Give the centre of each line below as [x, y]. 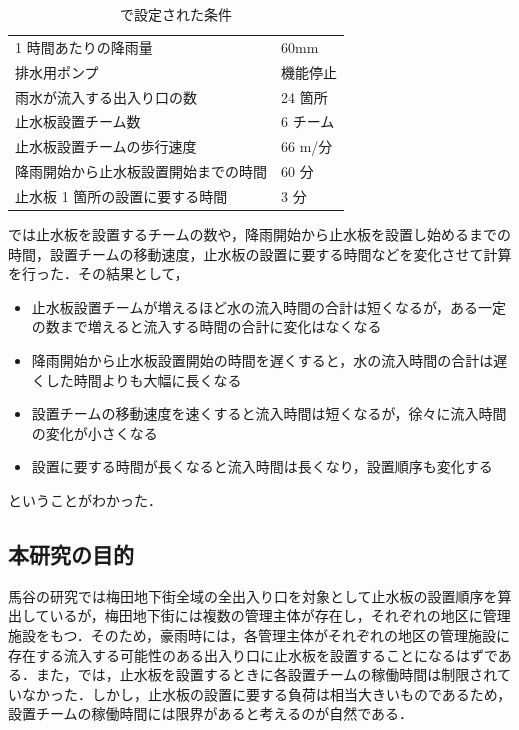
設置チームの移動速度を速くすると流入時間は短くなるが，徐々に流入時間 [269, 413]
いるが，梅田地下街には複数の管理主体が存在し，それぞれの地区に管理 [280, 615]
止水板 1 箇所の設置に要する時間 [121, 195]
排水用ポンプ [57, 71]
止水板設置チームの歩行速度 [106, 146]
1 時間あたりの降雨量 [84, 46]
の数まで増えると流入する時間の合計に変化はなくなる [206, 326]
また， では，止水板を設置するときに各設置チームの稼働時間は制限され [266, 674]
